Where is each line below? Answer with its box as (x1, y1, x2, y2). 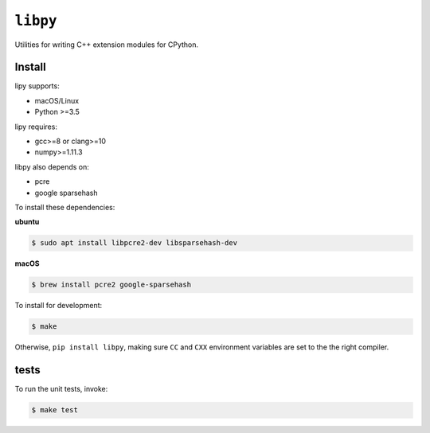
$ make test (31, 406, 79, 415)
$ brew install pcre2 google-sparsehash (31, 280, 191, 290)
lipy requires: (14, 122, 57, 131)
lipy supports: (14, 81, 60, 91)
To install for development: (14, 301, 103, 310)
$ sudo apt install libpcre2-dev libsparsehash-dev (31, 239, 238, 248)
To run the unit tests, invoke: (14, 384, 108, 394)
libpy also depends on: (14, 162, 89, 171)
